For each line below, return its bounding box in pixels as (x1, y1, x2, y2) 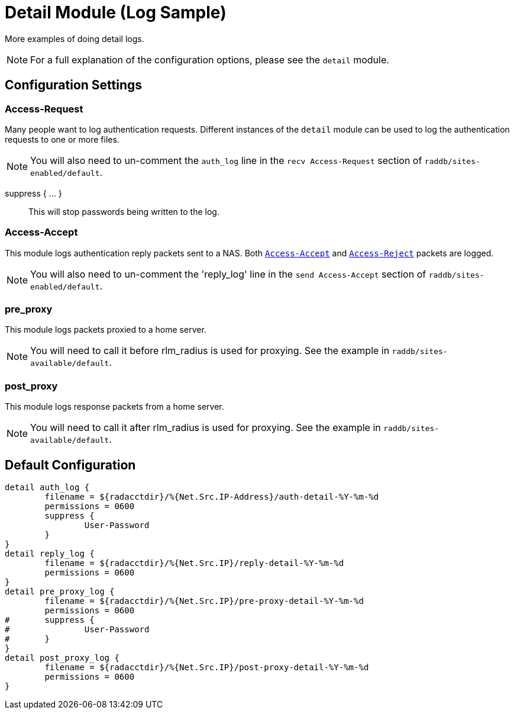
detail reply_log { (5, 549, 95, 559)
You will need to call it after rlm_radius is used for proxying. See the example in (30, 422, 381, 434)
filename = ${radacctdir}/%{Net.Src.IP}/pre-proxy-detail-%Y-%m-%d (44, 596, 364, 606)
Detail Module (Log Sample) (5, 2, 227, 22)
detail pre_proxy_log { (5, 587, 115, 597)
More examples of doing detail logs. (5, 33, 144, 44)
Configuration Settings (5, 78, 143, 93)
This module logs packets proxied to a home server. (5, 324, 206, 335)
